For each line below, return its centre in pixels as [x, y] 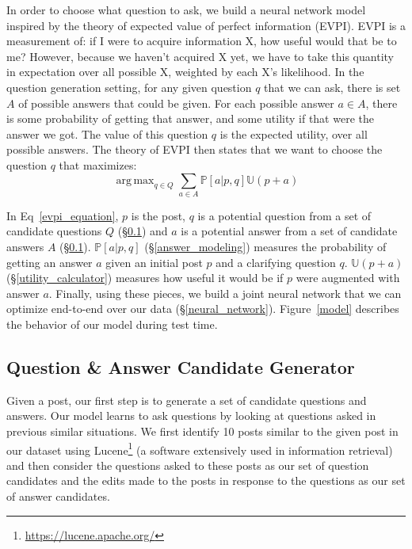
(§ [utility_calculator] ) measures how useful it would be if [145, 278]
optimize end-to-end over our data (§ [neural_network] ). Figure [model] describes [203, 309]
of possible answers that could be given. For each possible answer [176, 103]
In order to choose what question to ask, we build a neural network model [186, 10]
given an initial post [154, 262]
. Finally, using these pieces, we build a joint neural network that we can [225, 293]
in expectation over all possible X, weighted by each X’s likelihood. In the [185, 72]
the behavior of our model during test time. [112, 324]
